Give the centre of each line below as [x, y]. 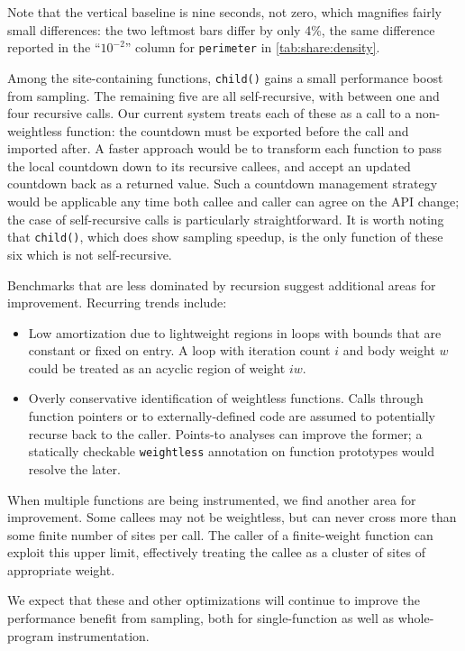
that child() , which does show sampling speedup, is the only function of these [225, 237]
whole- [416, 618]
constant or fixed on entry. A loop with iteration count [179, 350]
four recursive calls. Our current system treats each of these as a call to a [210, 113]
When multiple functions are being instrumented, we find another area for [212, 499]
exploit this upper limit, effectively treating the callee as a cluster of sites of [217, 552]
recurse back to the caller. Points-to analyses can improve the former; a [225, 433]
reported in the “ [54, 47]
